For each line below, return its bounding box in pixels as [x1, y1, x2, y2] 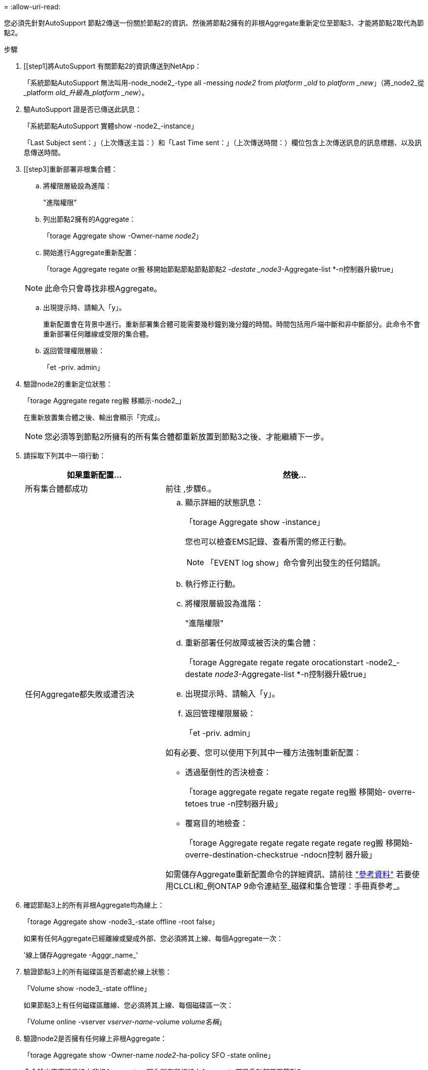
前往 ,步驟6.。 [165, 484, 216, 494]
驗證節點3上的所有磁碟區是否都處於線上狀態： [24, 967, 172, 976]
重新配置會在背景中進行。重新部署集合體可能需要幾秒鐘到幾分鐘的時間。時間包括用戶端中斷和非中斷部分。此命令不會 [43, 320, 420, 328]
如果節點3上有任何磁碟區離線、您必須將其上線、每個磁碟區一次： [24, 1001, 234, 1009]
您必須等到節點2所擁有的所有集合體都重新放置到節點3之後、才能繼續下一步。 [45, 432, 329, 442]
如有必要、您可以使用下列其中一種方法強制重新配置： [165, 748, 361, 757]
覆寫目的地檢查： [185, 818, 248, 828]
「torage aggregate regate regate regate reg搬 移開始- [185, 787, 386, 797]
